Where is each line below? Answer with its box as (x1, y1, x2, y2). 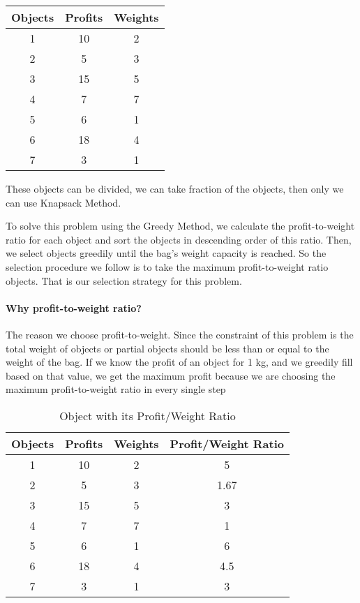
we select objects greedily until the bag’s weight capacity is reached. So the (6, 246, 327, 260)
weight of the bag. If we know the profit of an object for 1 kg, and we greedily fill (6, 355, 353, 369)
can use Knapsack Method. (6, 195, 121, 209)
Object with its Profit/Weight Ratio (59, 407, 236, 424)
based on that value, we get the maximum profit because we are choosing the (6, 368, 336, 382)
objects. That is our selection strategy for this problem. (6, 273, 242, 288)
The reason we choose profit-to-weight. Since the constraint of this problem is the (6, 327, 354, 341)
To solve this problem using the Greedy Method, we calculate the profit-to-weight (6, 218, 355, 233)
